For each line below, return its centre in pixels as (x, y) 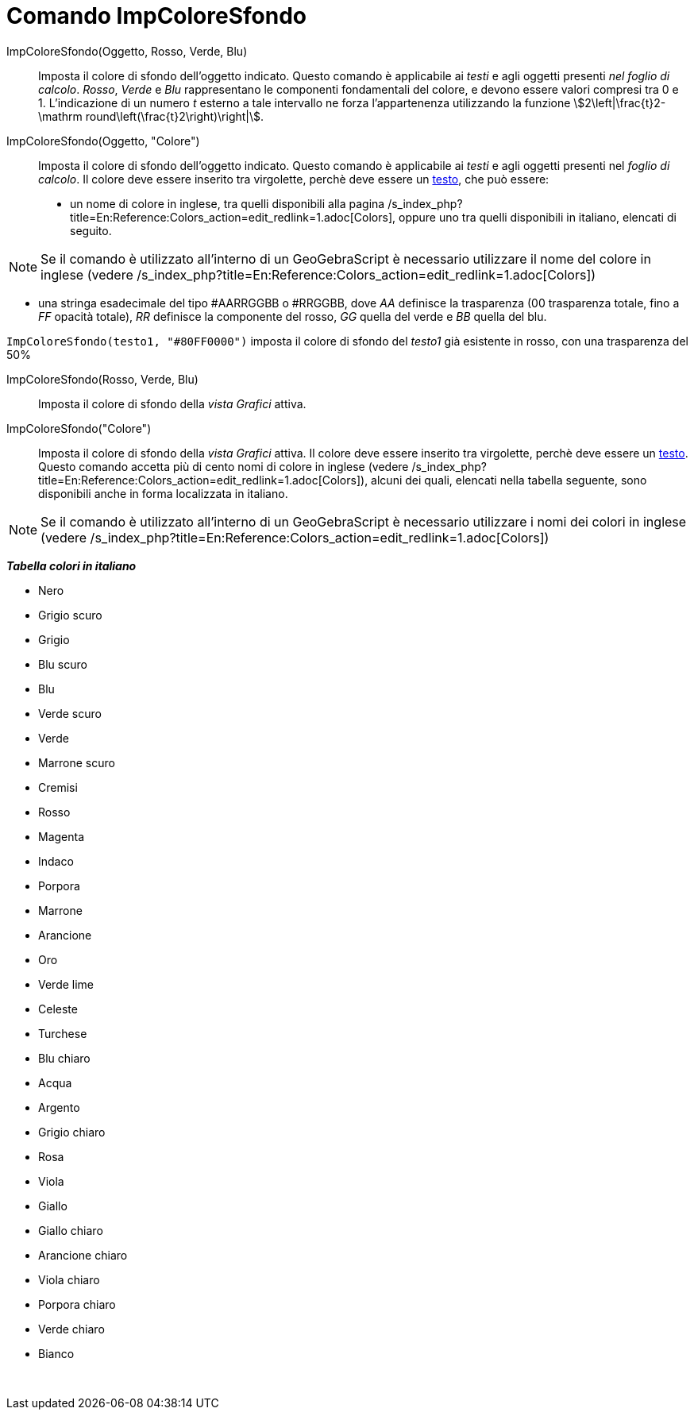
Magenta (62, 836)
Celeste (58, 1009)
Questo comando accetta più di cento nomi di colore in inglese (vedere (224, 466)
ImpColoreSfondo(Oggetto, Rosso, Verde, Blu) (127, 51)
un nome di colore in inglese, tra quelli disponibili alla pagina (227, 203)
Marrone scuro (77, 762)
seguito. (91, 230)
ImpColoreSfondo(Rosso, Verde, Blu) (102, 379)
